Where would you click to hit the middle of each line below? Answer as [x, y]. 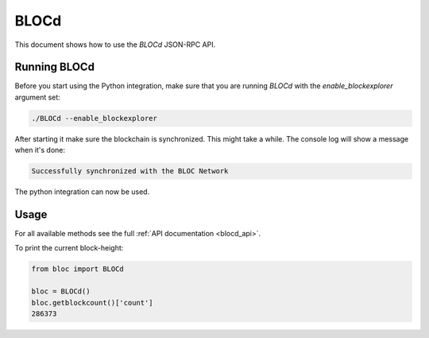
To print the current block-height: [69, 248]
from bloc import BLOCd [78, 269]
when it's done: [40, 150]
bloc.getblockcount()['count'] [93, 303]
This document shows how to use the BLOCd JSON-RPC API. [115, 45]
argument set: [38, 97]
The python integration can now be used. [82, 192]
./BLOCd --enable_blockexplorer [95, 118]
